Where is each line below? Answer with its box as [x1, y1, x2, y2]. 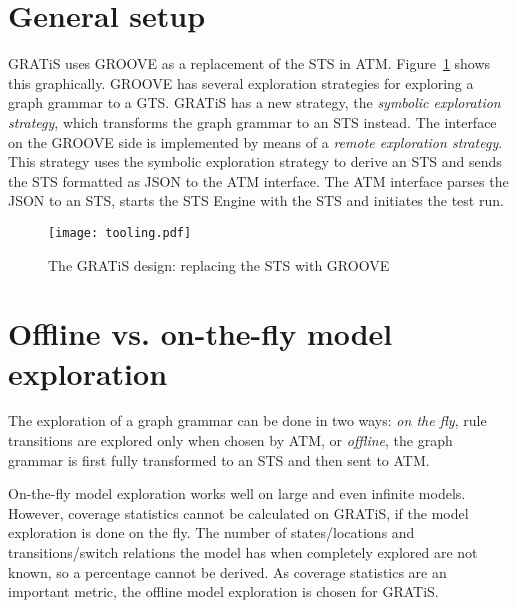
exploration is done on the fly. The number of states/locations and [8, 522, 415, 543]
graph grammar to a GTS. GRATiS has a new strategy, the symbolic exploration [8, 92, 501, 113]
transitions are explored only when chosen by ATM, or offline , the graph [8, 430, 453, 451]
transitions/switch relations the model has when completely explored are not [8, 542, 478, 562]
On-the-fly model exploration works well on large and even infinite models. [8, 483, 466, 504]
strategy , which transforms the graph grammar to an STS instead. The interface [8, 111, 497, 132]
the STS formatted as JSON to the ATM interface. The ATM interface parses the [8, 170, 509, 191]
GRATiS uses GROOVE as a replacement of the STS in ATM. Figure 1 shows [8, 53, 491, 74]
